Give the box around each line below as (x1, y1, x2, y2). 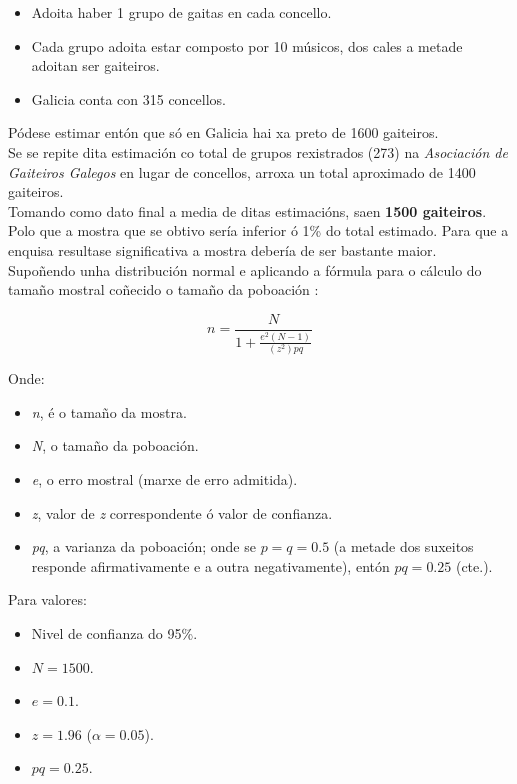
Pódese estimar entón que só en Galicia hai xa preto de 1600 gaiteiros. (8, 122, 439, 143)
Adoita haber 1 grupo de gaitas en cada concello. (31, 2, 332, 22)
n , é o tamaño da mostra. (31, 401, 187, 422)
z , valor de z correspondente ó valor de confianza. (31, 502, 333, 523)
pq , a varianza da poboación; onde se (31, 536, 256, 557)
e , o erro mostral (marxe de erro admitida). (31, 469, 298, 490)
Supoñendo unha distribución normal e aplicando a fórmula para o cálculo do (8, 259, 482, 280)
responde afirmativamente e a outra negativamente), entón (31, 555, 390, 576)
